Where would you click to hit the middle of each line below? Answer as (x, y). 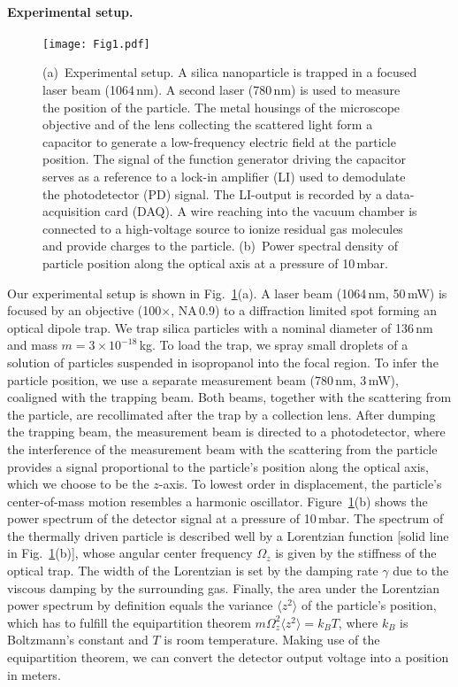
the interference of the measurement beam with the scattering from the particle (222, 448)
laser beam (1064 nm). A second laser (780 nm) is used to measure (221, 90)
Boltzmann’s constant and (78, 640)
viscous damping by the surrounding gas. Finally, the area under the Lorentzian (224, 587)
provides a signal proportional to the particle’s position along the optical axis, (218, 466)
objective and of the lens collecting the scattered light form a (208, 124)
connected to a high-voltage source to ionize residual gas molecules (223, 228)
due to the (421, 571)
